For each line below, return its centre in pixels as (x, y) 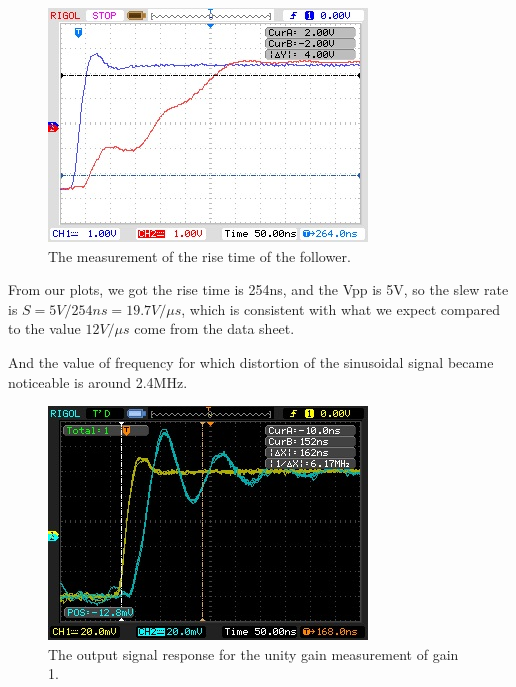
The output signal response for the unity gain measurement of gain (253, 653)
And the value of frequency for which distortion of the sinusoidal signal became (251, 361)
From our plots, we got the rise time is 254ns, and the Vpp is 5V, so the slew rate (258, 289)
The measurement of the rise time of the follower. (199, 255)
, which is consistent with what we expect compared (340, 308)
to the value (44, 328)
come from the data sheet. (214, 328)
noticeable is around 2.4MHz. (98, 381)
